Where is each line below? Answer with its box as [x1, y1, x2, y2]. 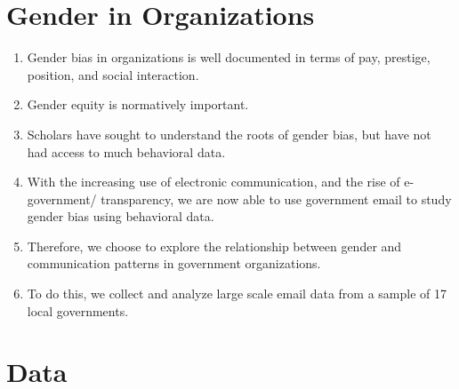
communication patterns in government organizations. [27, 254, 321, 273]
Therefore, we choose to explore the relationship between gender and [27, 236, 402, 255]
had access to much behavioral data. [27, 142, 226, 161]
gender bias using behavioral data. [27, 207, 214, 226]
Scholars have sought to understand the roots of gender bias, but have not [27, 124, 431, 143]
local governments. [27, 301, 129, 320]
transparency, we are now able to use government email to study [101, 189, 452, 208]
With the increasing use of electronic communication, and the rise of [27, 172, 400, 191]
